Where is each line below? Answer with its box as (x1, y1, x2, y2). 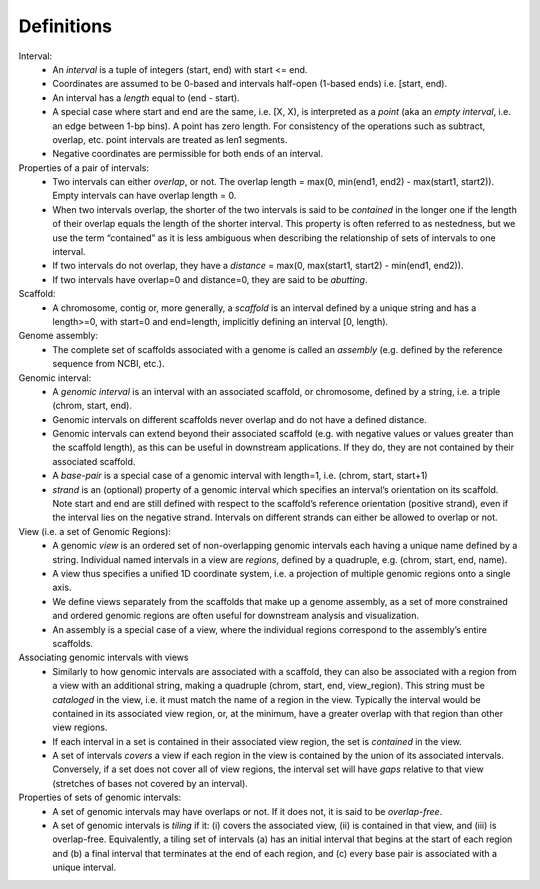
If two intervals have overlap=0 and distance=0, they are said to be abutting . (52, 273, 368, 285)
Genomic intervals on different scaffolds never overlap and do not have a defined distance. (52, 413, 427, 425)
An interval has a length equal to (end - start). (52, 91, 240, 104)
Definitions (18, 15, 113, 37)
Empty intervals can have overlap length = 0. (52, 190, 237, 202)
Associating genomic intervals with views (18, 651, 189, 664)
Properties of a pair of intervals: (18, 161, 150, 174)
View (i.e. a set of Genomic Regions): (18, 525, 172, 537)
